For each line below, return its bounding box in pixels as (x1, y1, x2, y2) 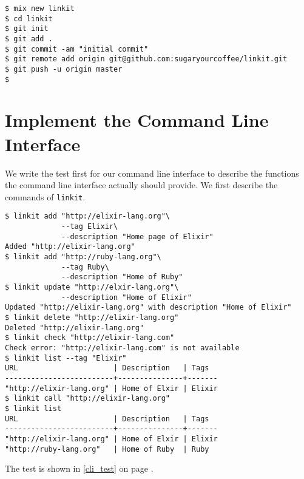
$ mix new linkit (5, 4, 75, 13)
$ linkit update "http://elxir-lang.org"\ (5, 283, 179, 291)
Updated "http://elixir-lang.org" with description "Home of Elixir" (5, 303, 292, 312)
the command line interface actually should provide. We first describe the (5, 178, 278, 191)
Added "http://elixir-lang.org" (5, 242, 135, 251)
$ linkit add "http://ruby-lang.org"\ (5, 253, 161, 262)
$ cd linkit (5, 14, 53, 23)
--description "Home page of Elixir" (61, 232, 214, 241)
